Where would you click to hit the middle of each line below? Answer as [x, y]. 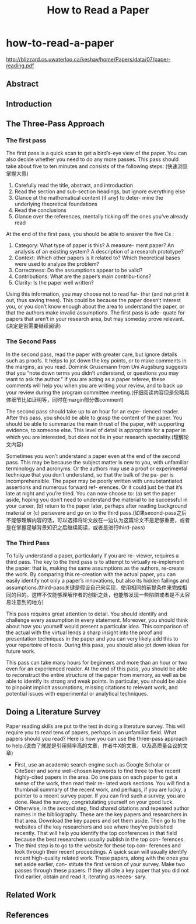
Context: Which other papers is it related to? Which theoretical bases [97, 258]
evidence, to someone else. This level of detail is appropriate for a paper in [96, 430]
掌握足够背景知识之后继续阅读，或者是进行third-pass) [80, 527]
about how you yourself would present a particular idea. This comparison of [97, 626]
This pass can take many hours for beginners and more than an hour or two [97, 663]
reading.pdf [20, 66]
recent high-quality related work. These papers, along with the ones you [101, 858]
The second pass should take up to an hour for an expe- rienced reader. [93, 411]
